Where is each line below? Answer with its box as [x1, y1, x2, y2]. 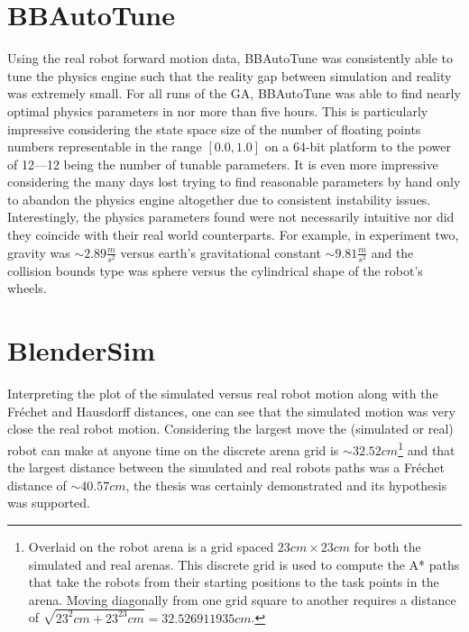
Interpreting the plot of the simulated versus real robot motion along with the [7, 384, 438, 403]
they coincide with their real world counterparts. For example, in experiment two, [7, 225, 459, 244]
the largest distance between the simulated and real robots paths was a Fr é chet [7, 458, 445, 477]
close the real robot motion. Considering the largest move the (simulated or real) [7, 419, 454, 438]
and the [371, 243, 414, 261]
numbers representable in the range [7, 137, 202, 156]
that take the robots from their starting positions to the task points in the [28, 572, 439, 591]
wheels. [7, 279, 47, 298]
